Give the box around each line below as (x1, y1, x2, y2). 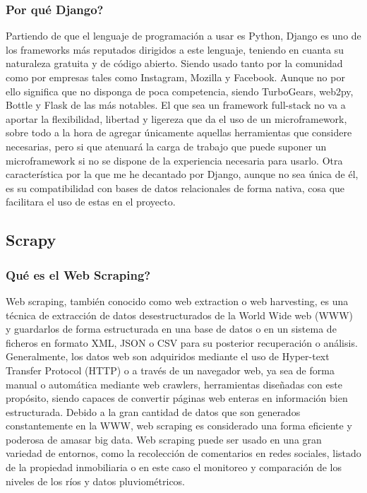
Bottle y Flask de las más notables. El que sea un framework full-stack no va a (6, 97, 346, 112)
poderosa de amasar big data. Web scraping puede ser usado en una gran (6, 432, 322, 446)
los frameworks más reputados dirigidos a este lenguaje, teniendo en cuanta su (6, 42, 344, 57)
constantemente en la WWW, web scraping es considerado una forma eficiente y (6, 418, 352, 433)
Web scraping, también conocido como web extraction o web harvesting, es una (6, 293, 349, 308)
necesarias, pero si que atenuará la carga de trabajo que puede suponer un (6, 138, 327, 153)
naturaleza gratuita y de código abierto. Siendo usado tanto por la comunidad (6, 56, 343, 71)
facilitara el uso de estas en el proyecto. (6, 194, 176, 209)
